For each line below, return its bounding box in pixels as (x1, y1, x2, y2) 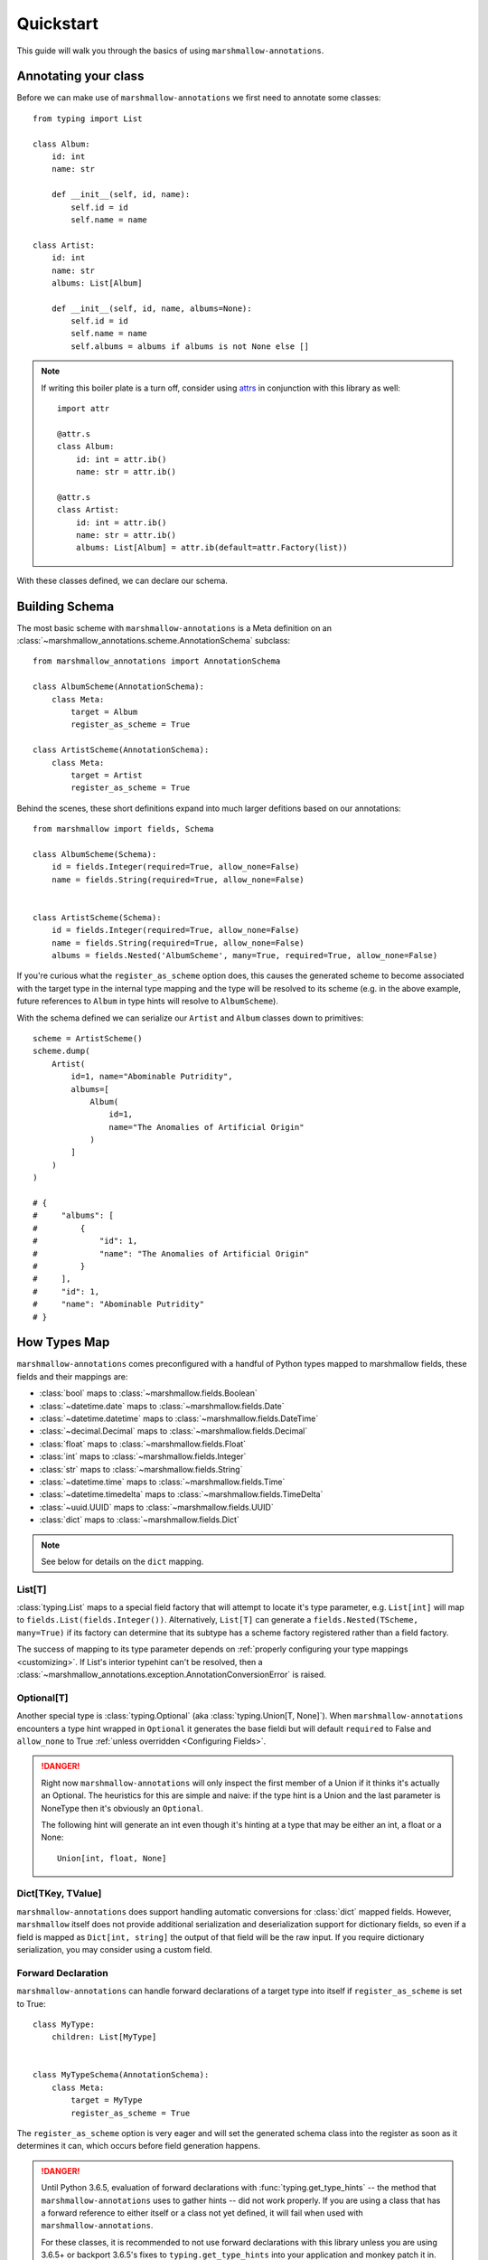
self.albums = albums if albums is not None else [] (70, 341, 309, 352)
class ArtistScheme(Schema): (33, 912, 162, 922)
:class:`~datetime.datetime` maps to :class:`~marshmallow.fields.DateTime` (39, 1413, 319, 1424)
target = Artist (70, 769, 143, 780)
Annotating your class (16, 69, 145, 84)
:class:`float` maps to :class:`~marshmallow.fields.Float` (39, 1438, 247, 1449)
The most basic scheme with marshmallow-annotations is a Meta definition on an (16, 622, 332, 633)
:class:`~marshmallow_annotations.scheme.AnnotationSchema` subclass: (16, 636, 291, 646)
